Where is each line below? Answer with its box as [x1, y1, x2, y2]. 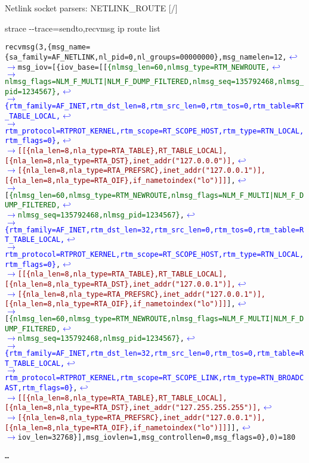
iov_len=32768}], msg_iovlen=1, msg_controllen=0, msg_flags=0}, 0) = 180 [17, 433, 296, 442]
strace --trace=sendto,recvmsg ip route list [5, 21, 160, 34]
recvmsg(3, [5, 43, 48, 52]
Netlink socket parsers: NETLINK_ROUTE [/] [5, 2, 178, 14]
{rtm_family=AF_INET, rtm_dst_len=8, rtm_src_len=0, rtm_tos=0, [5, 102, 253, 111]
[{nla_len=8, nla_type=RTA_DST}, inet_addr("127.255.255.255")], [5, 403, 261, 412]
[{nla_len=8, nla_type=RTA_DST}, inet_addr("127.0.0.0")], [5, 156, 236, 165]
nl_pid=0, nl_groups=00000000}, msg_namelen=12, [98, 52, 287, 61]
